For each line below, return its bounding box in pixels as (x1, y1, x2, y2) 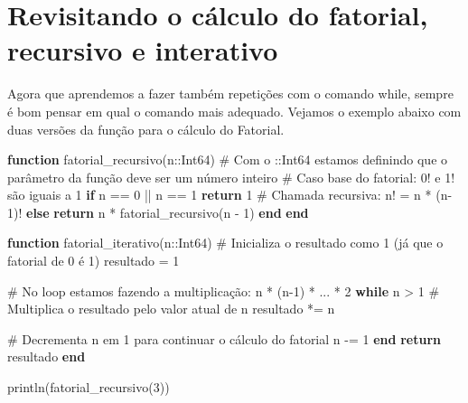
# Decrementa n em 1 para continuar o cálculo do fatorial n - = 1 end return (7, 329, 441, 348)
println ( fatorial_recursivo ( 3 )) (7, 378, 170, 397)
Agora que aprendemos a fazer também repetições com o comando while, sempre (7, 84, 454, 103)
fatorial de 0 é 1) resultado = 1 (7, 251, 180, 270)
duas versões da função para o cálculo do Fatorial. (7, 119, 285, 138)
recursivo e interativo (7, 32, 278, 69)
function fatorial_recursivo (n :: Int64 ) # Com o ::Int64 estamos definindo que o (7, 150, 448, 169)
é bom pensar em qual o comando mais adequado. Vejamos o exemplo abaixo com (7, 101, 462, 120)
